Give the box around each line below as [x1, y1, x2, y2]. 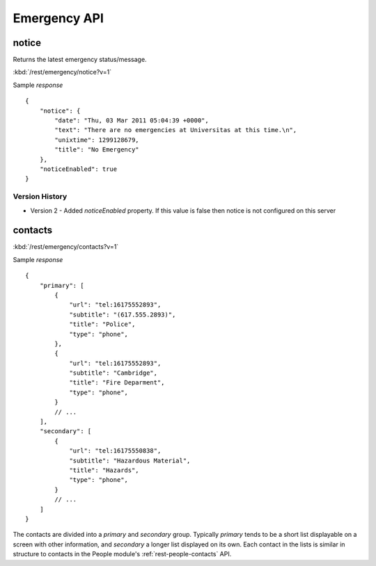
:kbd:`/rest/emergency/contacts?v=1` [13, 243, 119, 251]
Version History [13, 192, 68, 202]
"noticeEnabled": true [39, 165, 118, 173]
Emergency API [13, 10, 104, 26]
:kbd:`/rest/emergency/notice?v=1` [13, 68, 111, 76]
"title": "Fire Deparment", [69, 379, 165, 387]
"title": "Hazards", [69, 467, 139, 474]
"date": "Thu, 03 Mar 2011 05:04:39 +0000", [54, 117, 209, 124]
